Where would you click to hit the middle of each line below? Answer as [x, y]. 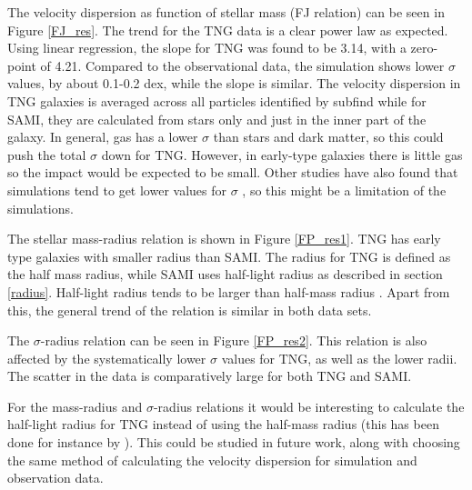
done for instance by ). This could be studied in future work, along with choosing [234, 442]
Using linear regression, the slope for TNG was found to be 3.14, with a [207, 48]
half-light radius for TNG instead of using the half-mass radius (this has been [223, 424]
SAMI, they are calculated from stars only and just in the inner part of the [217, 119]
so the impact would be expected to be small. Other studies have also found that [233, 172]
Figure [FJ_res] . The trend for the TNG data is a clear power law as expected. [228, 30]
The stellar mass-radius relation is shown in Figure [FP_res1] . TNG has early [224, 239]
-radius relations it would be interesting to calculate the [309, 406]
